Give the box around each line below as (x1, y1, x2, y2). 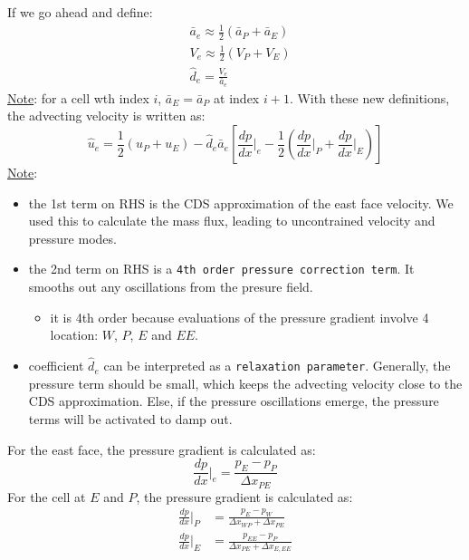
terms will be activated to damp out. (28, 409, 233, 428)
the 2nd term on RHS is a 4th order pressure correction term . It (28, 259, 415, 278)
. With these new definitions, (289, 88, 450, 107)
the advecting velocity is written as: (7, 106, 206, 125)
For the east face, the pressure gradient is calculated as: (7, 439, 316, 459)
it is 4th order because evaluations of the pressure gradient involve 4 (50, 307, 429, 326)
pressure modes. (28, 228, 117, 247)
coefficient (28, 356, 84, 375)
